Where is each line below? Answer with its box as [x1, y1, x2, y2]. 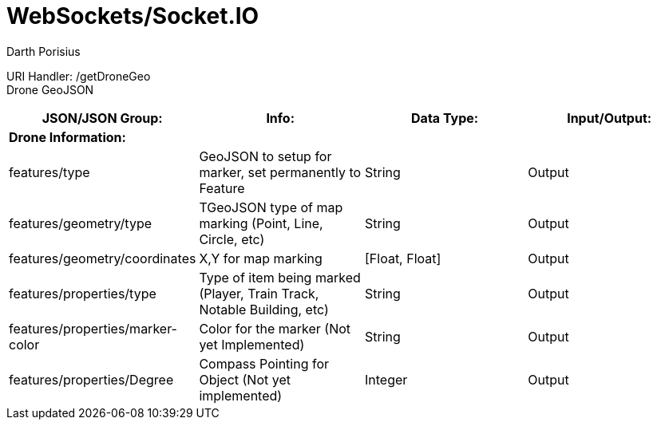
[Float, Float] [364, 250, 441, 266]
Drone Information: [9, 128, 126, 145]
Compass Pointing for [199, 355, 330, 372]
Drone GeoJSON [6, 82, 94, 97]
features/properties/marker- [9, 320, 177, 337]
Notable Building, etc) [199, 301, 329, 318]
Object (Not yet [199, 371, 291, 388]
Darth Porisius [6, 44, 81, 58]
